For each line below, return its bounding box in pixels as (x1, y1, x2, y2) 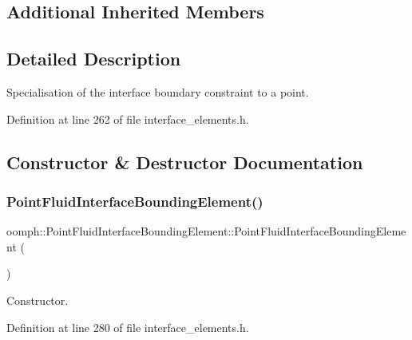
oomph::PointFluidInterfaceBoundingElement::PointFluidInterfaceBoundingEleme (6, 223, 406, 239)
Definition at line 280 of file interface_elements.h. (6, 318, 249, 335)
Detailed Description (6, 46, 181, 71)
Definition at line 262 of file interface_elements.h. (6, 110, 249, 127)
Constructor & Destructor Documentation (6, 149, 363, 174)
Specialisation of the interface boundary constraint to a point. (6, 83, 309, 100)
